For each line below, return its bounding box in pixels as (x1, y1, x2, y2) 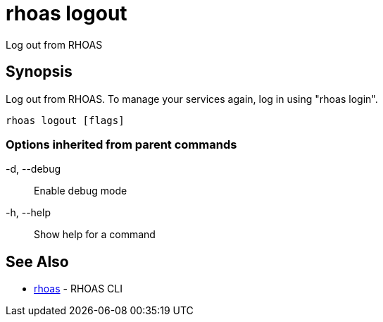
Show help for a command (34, 228, 156, 241)
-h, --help (6, 206, 51, 219)
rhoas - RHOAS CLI (34, 283, 123, 295)
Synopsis (6, 63, 73, 81)
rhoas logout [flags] (6, 114, 125, 126)
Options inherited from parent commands (6, 137, 237, 151)
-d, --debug (6, 163, 61, 175)
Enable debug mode (34, 185, 127, 197)
